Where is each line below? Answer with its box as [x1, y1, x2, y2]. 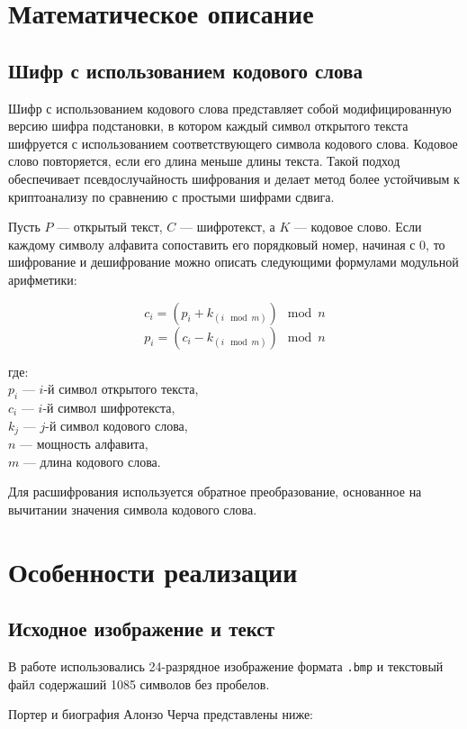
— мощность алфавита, [20, 433, 148, 452]
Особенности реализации [8, 552, 298, 589]
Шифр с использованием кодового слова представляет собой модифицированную [8, 98, 452, 117]
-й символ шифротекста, [42, 397, 175, 416]
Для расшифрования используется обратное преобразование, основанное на [8, 482, 422, 501]
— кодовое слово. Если [293, 217, 422, 236]
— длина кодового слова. [22, 451, 161, 470]
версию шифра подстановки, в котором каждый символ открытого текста [8, 116, 409, 135]
